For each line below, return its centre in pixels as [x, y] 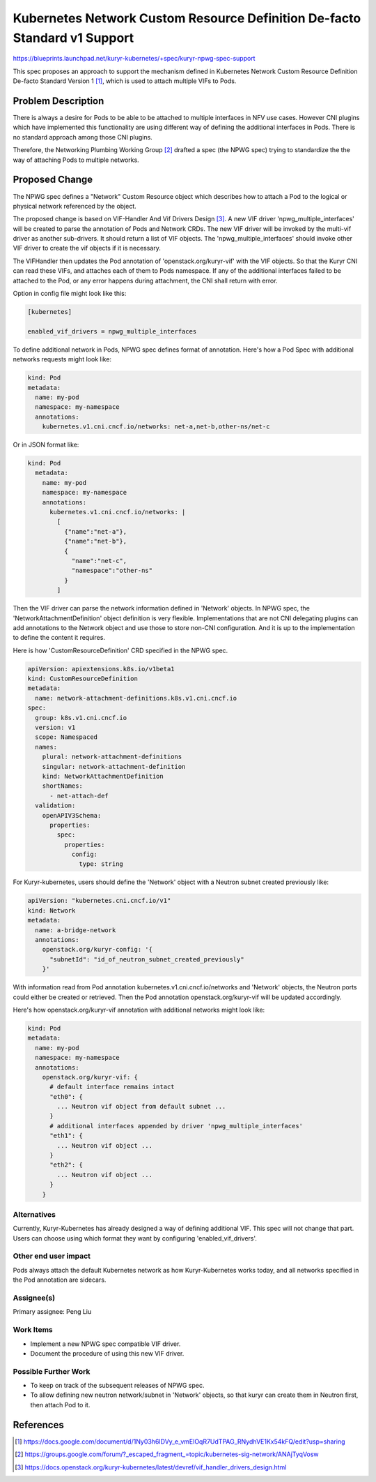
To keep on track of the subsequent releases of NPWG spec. [117, 1386]
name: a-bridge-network [76, 930]
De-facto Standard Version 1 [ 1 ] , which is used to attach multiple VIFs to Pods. [125, 81]
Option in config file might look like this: [70, 294]
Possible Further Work [52, 1371]
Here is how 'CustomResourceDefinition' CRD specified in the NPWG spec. [120, 650]
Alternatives [34, 1214]
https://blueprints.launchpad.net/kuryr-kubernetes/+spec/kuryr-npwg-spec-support [134, 59]
